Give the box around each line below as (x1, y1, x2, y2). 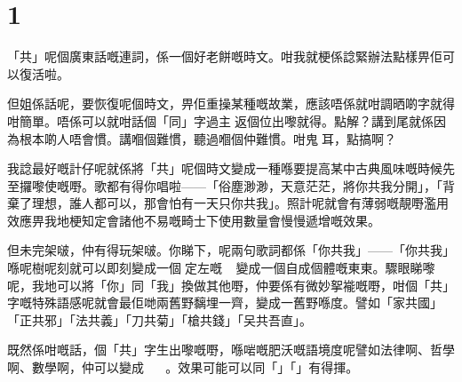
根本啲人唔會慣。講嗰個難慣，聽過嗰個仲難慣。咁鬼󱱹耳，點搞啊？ (19, 129, 396, 147)
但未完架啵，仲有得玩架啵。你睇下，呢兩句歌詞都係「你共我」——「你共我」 (7, 241, 455, 259)
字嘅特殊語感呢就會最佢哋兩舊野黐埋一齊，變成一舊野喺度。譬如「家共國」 (7, 293, 442, 312)
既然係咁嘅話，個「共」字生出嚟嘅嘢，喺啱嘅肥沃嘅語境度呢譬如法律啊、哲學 (7, 340, 455, 359)
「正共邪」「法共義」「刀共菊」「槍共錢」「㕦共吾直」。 (7, 310, 312, 329)
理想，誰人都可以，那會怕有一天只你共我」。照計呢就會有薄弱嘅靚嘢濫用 (31, 194, 449, 212)
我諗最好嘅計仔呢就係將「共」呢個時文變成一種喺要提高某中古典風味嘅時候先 (7, 159, 455, 178)
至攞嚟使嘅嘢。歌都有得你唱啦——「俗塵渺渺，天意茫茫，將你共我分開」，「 (7, 176, 442, 195)
